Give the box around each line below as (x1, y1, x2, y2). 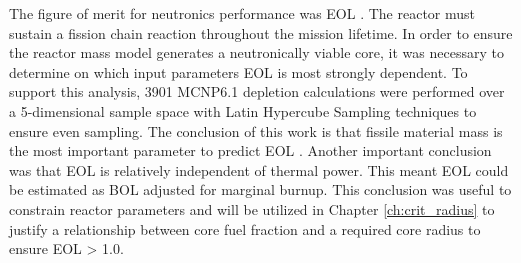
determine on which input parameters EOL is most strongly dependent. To (9, 61, 468, 82)
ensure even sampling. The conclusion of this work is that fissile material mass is (9, 120, 503, 141)
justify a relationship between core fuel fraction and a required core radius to (9, 218, 481, 239)
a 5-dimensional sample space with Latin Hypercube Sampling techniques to (9, 100, 477, 121)
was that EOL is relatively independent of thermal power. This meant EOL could (9, 159, 509, 180)
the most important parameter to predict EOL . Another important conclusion (9, 140, 492, 161)
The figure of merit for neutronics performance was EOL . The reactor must (9, 3, 476, 23)
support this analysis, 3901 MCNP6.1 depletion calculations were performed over (9, 81, 505, 102)
